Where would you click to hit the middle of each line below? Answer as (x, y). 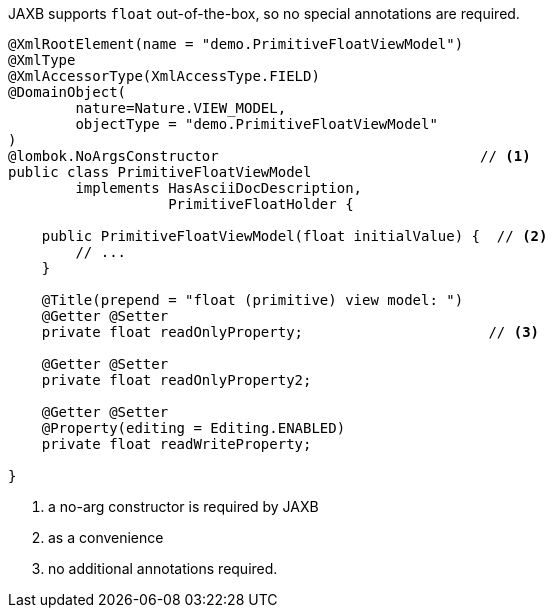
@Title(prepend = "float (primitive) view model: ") (252, 300)
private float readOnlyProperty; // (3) (290, 332)
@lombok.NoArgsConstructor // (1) (269, 156)
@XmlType (42, 60)
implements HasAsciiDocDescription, (219, 188)
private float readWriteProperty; (176, 444)
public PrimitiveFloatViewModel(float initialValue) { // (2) (294, 236)
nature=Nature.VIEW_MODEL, (181, 108)
